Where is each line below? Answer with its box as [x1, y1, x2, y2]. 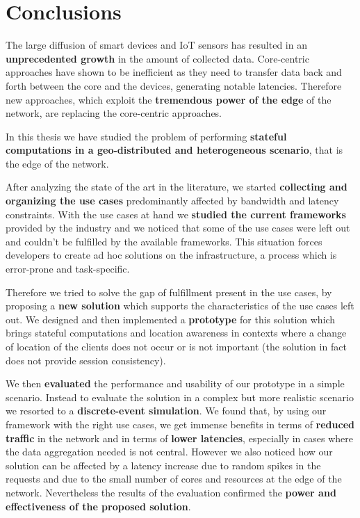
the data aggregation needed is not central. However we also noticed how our [6, 444, 333, 459]
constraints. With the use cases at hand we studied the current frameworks [6, 207, 346, 221]
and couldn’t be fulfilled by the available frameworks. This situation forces [6, 234, 322, 248]
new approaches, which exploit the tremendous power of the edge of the [6, 92, 332, 106]
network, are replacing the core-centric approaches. [6, 106, 222, 120]
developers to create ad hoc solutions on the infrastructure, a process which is [6, 248, 337, 262]
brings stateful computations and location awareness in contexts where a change [6, 325, 347, 340]
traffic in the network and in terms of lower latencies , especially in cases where [6, 430, 353, 445]
